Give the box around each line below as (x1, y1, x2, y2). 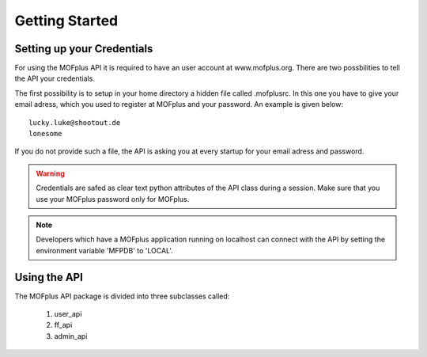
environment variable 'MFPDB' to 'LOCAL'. (36, 245, 173, 255)
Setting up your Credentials (14, 42, 153, 55)
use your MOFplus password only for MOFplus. (36, 194, 190, 203)
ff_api (54, 321, 73, 330)
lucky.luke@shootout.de (28, 118, 121, 127)
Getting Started (14, 12, 119, 29)
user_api (54, 310, 82, 319)
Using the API (14, 270, 83, 284)
